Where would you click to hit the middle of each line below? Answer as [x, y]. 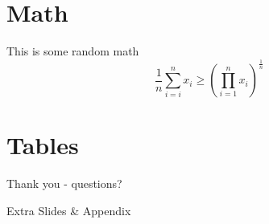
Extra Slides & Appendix [69, 210]
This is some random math [73, 51]
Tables [43, 145]
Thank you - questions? [64, 183]
